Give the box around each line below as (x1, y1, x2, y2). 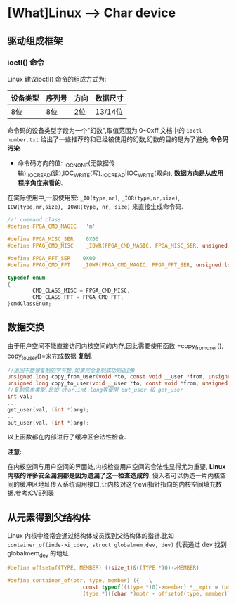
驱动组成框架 (7, 34, 63, 46)
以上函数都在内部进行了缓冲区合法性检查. (7, 432, 126, 441)
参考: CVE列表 (15, 489, 55, 497)
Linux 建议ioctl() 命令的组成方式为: (7, 75, 107, 83)
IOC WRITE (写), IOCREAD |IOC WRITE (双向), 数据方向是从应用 (63, 169, 224, 179)
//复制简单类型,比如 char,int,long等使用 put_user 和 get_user (7, 387, 184, 394)
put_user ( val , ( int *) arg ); (7, 419, 90, 426)
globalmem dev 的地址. (7, 549, 71, 559)
